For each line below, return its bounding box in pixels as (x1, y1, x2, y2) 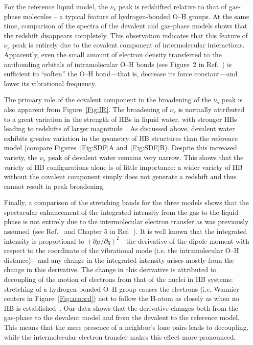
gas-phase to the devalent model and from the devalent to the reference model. (4, 312, 240, 322)
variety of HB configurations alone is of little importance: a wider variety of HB (4, 161, 243, 172)
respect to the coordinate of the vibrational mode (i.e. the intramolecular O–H (4, 245, 239, 255)
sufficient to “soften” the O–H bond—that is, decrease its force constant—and (4, 69, 238, 79)
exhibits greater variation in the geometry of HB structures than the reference (4, 133, 238, 143)
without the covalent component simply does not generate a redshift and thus (4, 171, 237, 182)
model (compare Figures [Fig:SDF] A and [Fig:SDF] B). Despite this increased (4, 142, 237, 153)
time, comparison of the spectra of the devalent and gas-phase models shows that (4, 21, 248, 31)
